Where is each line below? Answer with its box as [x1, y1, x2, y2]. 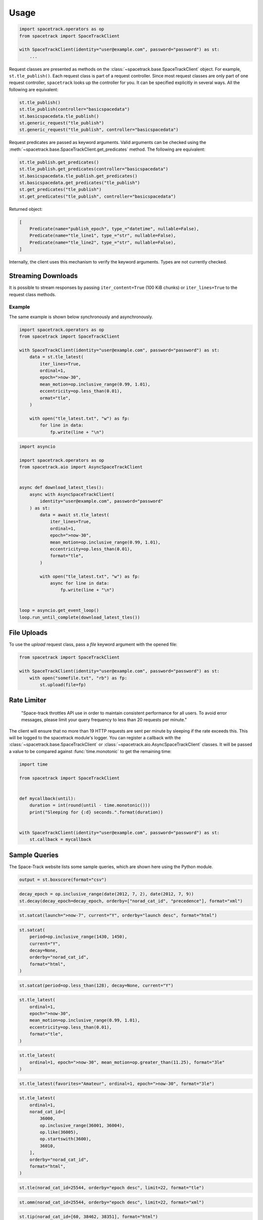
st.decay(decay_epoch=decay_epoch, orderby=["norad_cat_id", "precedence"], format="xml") [19, 898, 243, 904]
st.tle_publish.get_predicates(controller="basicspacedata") [19, 166, 169, 172]
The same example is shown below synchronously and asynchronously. [9, 314, 153, 320]
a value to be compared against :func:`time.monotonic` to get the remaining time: [9, 748, 172, 754]
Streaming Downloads [9, 272, 78, 280]
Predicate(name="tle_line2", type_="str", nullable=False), [29, 240, 176, 245]
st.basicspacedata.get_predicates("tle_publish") [19, 180, 140, 185]
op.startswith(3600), [39, 1136, 92, 1142]
